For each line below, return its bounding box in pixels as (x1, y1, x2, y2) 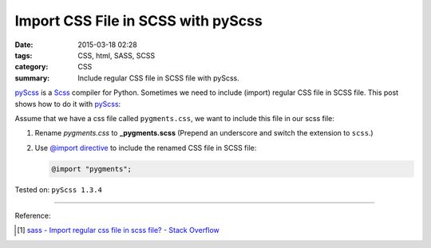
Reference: (14, 211, 51, 221)
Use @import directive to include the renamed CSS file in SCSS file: (34, 143, 257, 152)
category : (14, 62, 49, 72)
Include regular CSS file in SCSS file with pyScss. (77, 73, 239, 83)
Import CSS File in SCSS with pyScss (14, 12, 263, 30)
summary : (14, 73, 50, 83)
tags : (14, 50, 33, 60)
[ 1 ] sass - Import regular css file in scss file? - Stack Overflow (17, 226, 219, 235)
